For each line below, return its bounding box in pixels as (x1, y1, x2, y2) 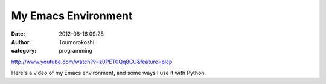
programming (59, 47, 93, 54)
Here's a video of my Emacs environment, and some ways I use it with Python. (11, 69, 206, 77)
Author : (11, 38, 31, 45)
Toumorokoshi (59, 38, 95, 45)
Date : (11, 30, 25, 37)
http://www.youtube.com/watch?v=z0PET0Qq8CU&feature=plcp (11, 58, 173, 65)
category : (11, 47, 37, 54)
